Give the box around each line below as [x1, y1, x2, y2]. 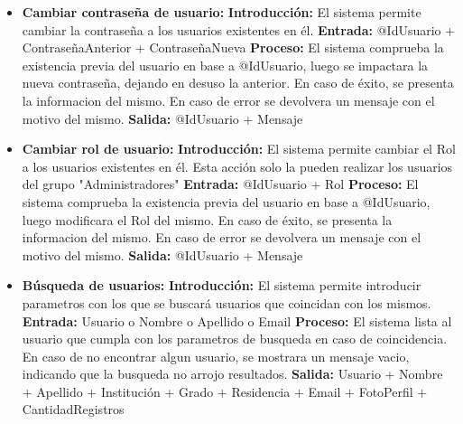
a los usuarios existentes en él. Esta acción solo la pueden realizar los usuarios [22, 156, 453, 175]
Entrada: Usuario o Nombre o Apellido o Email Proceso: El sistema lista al [22, 311, 452, 330]
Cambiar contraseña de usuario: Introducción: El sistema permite [22, 3, 421, 21]
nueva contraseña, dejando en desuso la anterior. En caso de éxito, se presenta [22, 73, 454, 92]
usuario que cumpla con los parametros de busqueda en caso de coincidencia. [22, 329, 448, 348]
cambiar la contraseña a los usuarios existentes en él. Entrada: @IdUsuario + [22, 20, 456, 39]
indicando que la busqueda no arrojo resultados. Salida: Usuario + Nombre [22, 364, 443, 383]
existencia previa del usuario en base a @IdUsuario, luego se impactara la [22, 55, 429, 74]
